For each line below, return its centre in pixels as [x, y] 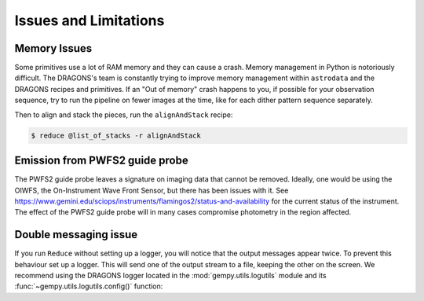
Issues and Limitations [90, 20]
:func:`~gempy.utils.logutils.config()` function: [89, 286]
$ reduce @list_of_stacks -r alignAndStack [116, 135]
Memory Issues [53, 48]
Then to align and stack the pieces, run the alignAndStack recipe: [124, 115]
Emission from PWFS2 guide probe [101, 161]
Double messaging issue [76, 235]
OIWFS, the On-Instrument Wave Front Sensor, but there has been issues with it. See [152, 190]
